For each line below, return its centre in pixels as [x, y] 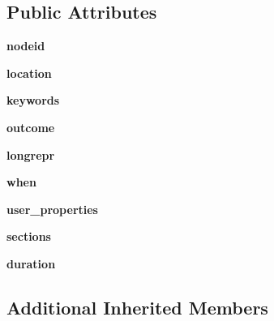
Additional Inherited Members [137, 307]
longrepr [31, 154]
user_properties [52, 209]
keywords [33, 100]
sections [29, 236]
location [29, 73]
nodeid [26, 46]
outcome [31, 127]
